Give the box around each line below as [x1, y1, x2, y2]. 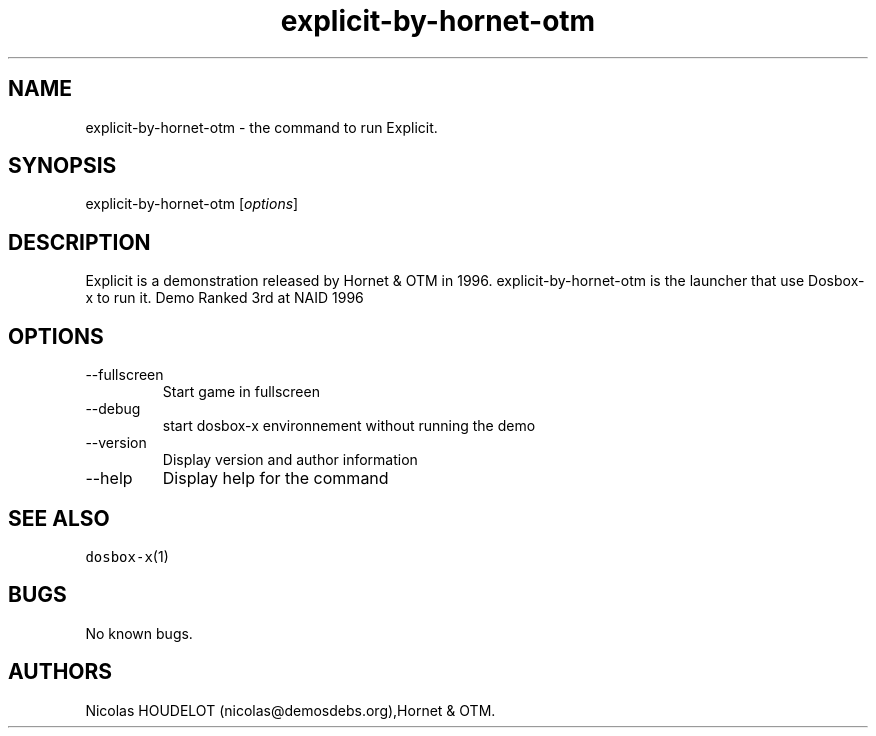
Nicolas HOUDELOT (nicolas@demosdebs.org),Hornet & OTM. [85, 701, 496, 719]
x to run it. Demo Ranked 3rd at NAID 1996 [85, 289, 364, 307]
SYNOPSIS [8, 153, 117, 179]
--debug [85, 400, 141, 418]
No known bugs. [85, 624, 193, 642]
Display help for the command [162, 468, 389, 489]
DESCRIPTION [8, 229, 151, 255]
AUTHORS [8, 659, 113, 685]
